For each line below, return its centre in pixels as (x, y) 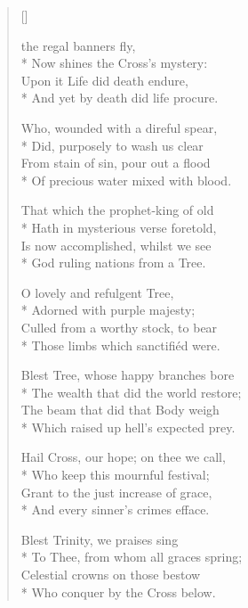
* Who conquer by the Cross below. (118, 592)
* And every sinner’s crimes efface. (115, 509)
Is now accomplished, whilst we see (116, 245)
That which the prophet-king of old (117, 210)
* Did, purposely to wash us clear (112, 145)
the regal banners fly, (78, 45)
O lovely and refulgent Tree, (97, 292)
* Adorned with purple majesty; (108, 310)
